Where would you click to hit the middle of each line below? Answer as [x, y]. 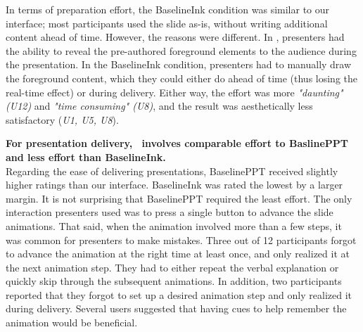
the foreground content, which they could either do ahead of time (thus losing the [182, 78]
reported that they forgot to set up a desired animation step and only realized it [179, 294]
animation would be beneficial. [72, 323]
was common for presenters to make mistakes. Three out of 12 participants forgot [181, 240]
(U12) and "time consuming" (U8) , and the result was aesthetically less [159, 106]
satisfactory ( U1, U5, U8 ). [62, 119]
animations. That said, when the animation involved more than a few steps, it [174, 225]
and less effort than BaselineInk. [86, 157]
